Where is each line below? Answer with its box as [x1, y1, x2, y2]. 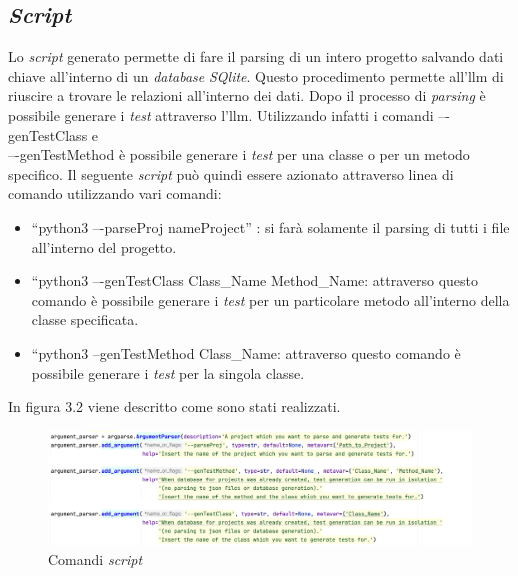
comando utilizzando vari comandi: [8, 183, 222, 204]
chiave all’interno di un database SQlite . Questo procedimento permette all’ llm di [8, 65, 504, 86]
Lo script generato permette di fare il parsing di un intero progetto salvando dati [8, 46, 504, 67]
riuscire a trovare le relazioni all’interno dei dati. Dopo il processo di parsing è [8, 85, 486, 106]
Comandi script [48, 548, 143, 569]
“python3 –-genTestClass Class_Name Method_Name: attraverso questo [31, 270, 479, 291]
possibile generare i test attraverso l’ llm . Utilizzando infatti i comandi [8, 104, 434, 125]
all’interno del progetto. [31, 236, 177, 257]
